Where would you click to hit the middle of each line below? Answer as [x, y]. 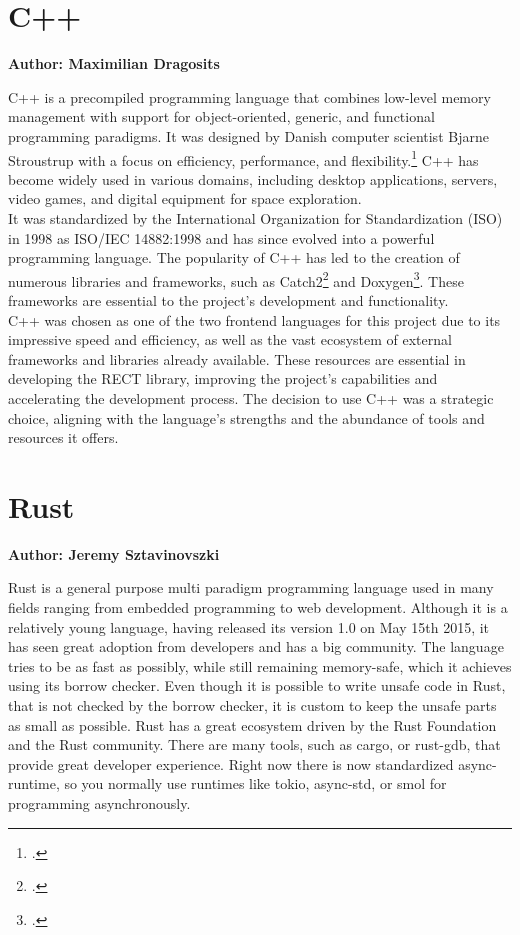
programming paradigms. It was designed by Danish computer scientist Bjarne [248, 135]
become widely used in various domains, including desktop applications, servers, [253, 178]
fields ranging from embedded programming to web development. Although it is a [258, 607]
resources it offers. [63, 437]
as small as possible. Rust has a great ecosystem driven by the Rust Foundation [252, 724]
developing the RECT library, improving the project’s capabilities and [223, 378]
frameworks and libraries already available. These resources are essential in [237, 358]
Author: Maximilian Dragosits [114, 63]
